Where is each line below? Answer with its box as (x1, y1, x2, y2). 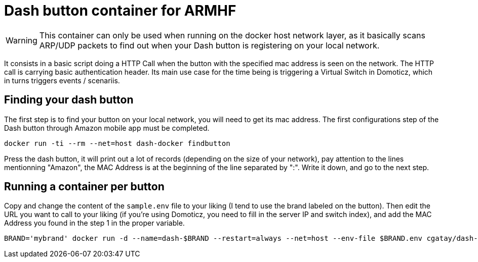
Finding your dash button (4, 93, 134, 107)
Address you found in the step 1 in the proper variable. (4, 219, 185, 228)
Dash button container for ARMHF (4, 2, 236, 19)
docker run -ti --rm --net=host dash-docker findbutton (4, 139, 230, 147)
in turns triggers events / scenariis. (4, 76, 120, 85)
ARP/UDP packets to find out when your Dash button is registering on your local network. (39, 40, 380, 50)
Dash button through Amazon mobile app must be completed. (4, 123, 210, 132)
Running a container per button (4, 180, 165, 193)
